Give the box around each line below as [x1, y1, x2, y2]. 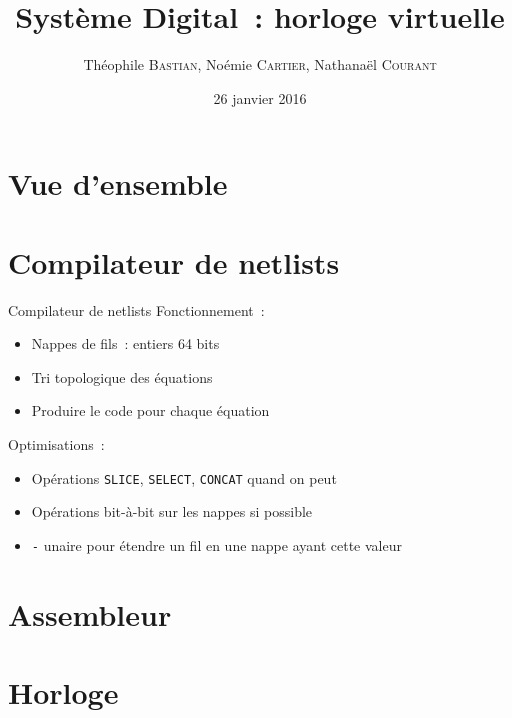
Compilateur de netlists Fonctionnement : [8, 299, 265, 320]
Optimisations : [8, 434, 105, 454]
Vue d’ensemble [8, 163, 228, 204]
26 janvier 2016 [213, 87, 307, 108]
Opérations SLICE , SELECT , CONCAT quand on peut [31, 467, 337, 488]
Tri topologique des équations [31, 366, 213, 387]
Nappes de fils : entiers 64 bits [31, 333, 220, 354]
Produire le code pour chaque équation [31, 400, 270, 421]
